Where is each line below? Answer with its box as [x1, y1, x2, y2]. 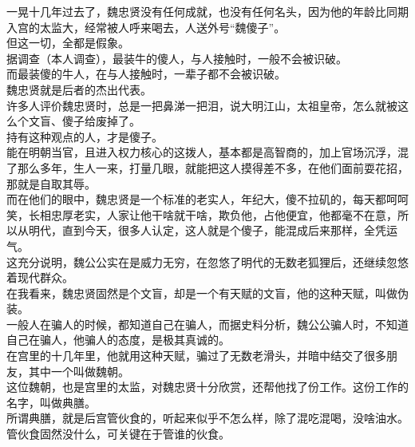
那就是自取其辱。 [6, 175, 96, 192]
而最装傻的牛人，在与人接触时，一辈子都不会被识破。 [6, 65, 286, 82]
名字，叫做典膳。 [6, 394, 96, 410]
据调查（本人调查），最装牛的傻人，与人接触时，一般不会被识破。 [6, 49, 347, 66]
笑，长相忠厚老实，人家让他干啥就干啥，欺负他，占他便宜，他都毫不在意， [6, 206, 397, 223]
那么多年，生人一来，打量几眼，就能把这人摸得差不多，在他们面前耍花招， [17, 159, 409, 176]
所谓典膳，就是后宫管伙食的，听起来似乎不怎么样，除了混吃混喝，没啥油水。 [6, 409, 409, 426]
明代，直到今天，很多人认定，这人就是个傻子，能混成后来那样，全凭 [28, 222, 386, 239]
